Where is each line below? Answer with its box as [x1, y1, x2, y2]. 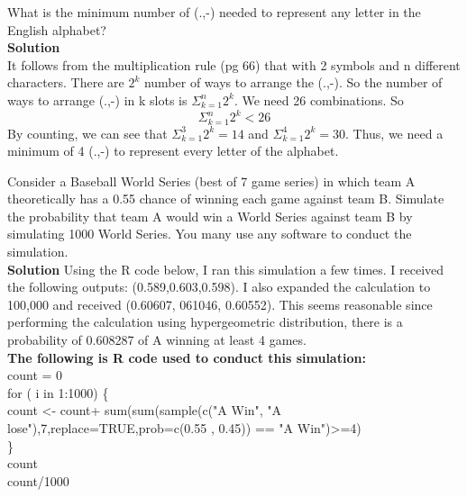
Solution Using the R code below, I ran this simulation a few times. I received [7, 259, 444, 278]
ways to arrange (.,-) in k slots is [7, 90, 188, 109]
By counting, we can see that [7, 123, 168, 142]
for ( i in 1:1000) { [7, 383, 109, 402]
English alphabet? [7, 20, 106, 39]
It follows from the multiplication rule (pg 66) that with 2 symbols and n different [7, 55, 461, 74]
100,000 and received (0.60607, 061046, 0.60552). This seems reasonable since [7, 294, 433, 313]
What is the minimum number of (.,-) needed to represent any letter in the [7, 3, 421, 21]
